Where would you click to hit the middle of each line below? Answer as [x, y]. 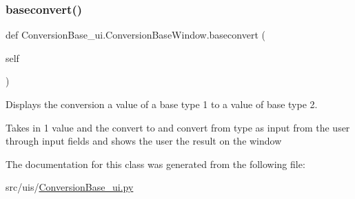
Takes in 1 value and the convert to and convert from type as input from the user [178, 127]
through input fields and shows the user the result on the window [144, 141]
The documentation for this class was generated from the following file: [155, 164]
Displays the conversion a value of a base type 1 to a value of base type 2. [162, 104]
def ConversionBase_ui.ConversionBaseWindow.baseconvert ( [135, 35]
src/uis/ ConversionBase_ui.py [70, 187]
